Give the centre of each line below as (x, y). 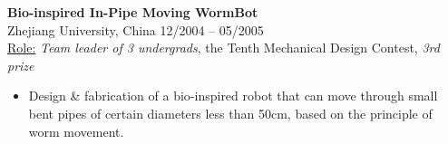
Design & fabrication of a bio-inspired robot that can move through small (233, 96)
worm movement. (76, 131)
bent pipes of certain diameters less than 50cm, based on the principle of (230, 113)
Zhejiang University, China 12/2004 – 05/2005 (136, 29)
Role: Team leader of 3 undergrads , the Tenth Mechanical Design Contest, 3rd (224, 48)
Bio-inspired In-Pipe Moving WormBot (133, 12)
